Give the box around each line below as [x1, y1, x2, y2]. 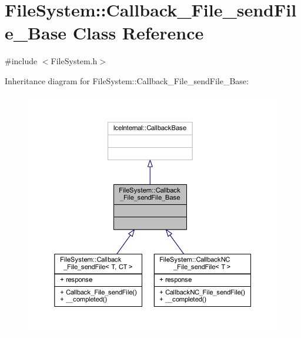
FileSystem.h [51, 55, 98, 67]
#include [5, 55, 38, 67]
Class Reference [72, 21, 204, 45]
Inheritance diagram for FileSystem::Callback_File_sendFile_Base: [5, 74, 249, 87]
